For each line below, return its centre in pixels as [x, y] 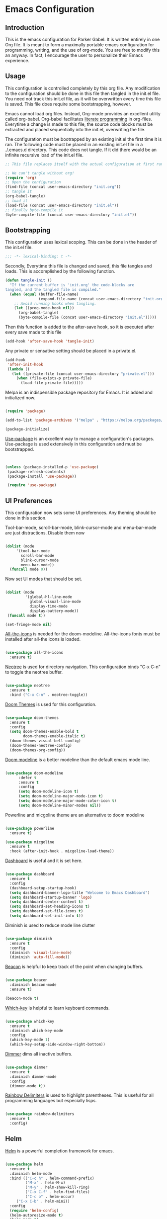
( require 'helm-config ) [34, 1211]
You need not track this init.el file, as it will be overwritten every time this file [83, 98]
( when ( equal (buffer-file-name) [44, 294]
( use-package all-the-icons [34, 653]
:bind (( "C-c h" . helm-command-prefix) [52, 1178]
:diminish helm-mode [31, 1174]
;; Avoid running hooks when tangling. [55, 304]
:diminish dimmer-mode [33, 1077]
